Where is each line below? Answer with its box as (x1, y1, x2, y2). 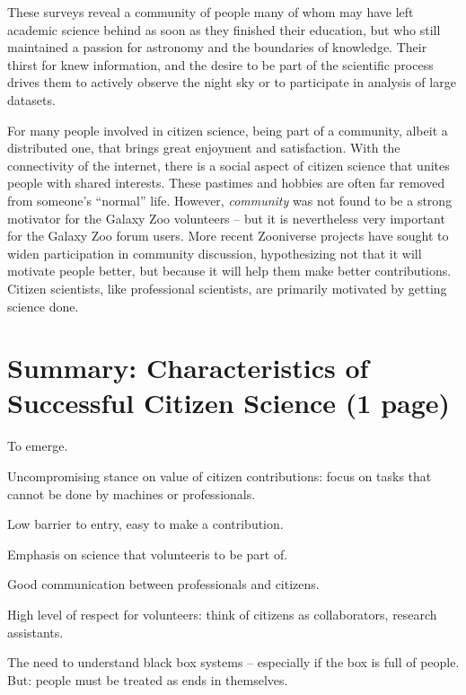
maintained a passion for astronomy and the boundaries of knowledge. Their (7, 38, 427, 57)
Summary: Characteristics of (7, 349, 369, 386)
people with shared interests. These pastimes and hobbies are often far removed (7, 173, 445, 192)
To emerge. (7, 436, 68, 455)
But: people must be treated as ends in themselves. (7, 670, 288, 689)
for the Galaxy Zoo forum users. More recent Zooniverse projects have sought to (7, 226, 449, 245)
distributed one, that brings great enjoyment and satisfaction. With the (7, 138, 400, 157)
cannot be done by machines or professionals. (7, 484, 256, 503)
